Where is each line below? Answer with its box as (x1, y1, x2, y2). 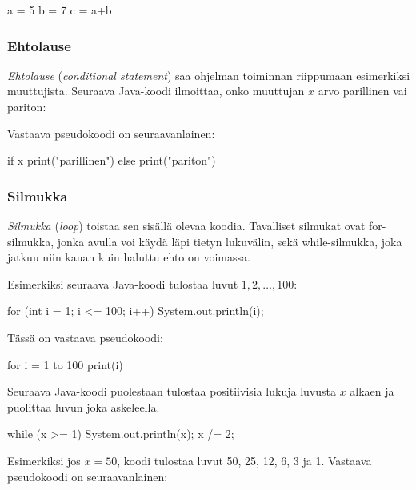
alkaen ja (350, 383, 394, 400)
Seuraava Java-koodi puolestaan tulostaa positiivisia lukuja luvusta (7, 383, 336, 400)
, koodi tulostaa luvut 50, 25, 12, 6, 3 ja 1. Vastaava (117, 452, 372, 468)
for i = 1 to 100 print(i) (7, 356, 123, 372)
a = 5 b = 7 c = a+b (7, 2, 112, 18)
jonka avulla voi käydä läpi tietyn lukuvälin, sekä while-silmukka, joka (57, 233, 402, 249)
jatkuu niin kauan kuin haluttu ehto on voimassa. (7, 249, 250, 265)
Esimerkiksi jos (7, 452, 81, 468)
